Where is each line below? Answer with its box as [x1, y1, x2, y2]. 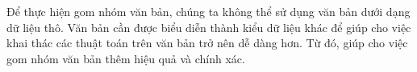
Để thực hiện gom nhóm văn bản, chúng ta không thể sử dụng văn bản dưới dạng [6, 3, 411, 19]
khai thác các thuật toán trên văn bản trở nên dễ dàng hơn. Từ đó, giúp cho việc [6, 34, 408, 51]
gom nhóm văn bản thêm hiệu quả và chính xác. [6, 50, 245, 66]
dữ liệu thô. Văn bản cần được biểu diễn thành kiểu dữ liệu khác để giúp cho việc [6, 18, 411, 35]
